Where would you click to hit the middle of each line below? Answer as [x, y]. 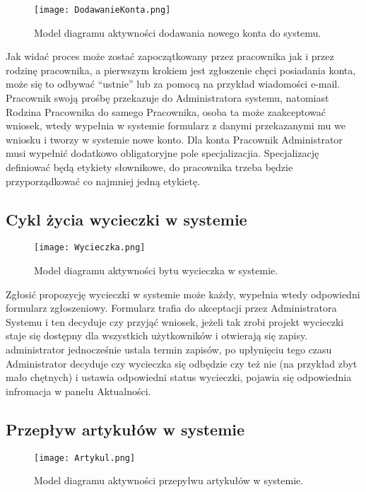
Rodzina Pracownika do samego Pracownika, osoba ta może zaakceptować [166, 111]
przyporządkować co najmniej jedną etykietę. [103, 181]
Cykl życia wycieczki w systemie [126, 219]
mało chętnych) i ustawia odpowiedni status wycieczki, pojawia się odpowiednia [179, 377]
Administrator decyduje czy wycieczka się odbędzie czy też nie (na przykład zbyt [182, 363]
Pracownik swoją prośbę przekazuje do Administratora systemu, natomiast [167, 98]
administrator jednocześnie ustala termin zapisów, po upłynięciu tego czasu [169, 350]
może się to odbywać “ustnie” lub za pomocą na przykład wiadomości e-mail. [173, 84]
